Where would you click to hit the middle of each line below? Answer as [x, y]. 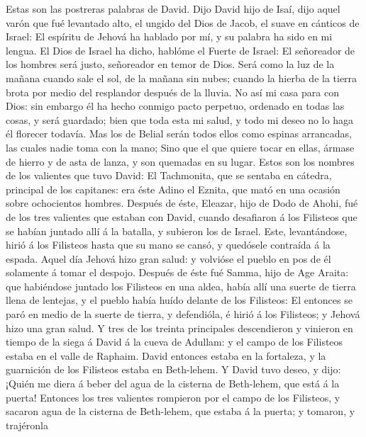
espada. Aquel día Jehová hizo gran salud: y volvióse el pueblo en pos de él [168, 258]
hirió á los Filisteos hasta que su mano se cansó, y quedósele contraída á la [168, 245]
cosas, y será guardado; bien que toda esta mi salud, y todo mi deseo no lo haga [180, 119]
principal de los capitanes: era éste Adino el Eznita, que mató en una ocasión [173, 189]
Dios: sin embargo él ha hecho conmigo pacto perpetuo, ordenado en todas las [175, 106]
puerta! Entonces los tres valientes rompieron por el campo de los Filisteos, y [173, 397]
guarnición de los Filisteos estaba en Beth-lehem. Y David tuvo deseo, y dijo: [173, 369]
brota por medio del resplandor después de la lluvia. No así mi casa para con [172, 92]
